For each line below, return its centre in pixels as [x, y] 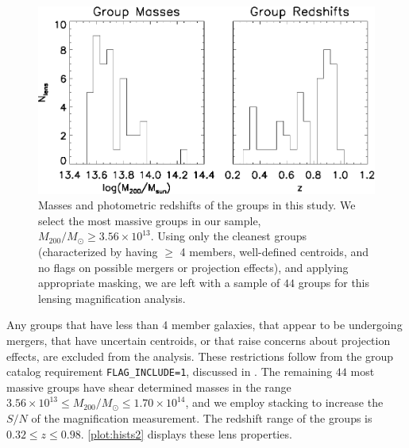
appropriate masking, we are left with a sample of [159, 283]
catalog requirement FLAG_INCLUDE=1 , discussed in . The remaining [170, 371]
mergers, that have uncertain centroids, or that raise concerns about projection [199, 340]
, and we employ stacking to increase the [284, 402]
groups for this [334, 283]
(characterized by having [98, 251]
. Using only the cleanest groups [229, 236]
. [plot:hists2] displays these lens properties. [186, 433]
